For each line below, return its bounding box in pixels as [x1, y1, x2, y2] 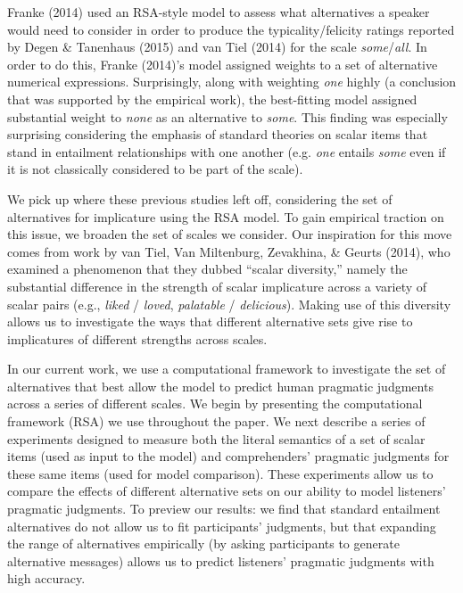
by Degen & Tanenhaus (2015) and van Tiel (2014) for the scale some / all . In [7, 37, 427, 56]
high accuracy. [7, 569, 86, 588]
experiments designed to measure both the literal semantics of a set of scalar [7, 429, 426, 448]
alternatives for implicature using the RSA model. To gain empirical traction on [7, 207, 444, 226]
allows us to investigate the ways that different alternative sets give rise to [7, 312, 413, 331]
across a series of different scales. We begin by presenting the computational [7, 394, 423, 413]
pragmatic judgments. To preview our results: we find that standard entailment [7, 499, 441, 518]
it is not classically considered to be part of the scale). [7, 160, 303, 178]
